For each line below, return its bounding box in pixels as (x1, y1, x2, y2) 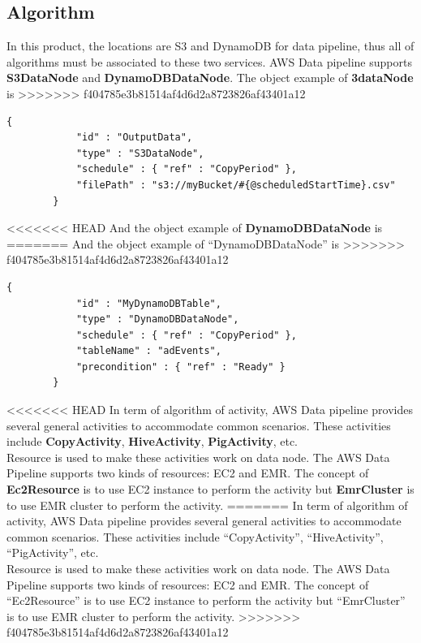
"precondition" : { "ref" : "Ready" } (75, 360, 286, 373)
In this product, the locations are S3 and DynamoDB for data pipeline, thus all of (6, 37, 415, 54)
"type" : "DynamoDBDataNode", (75, 313, 239, 326)
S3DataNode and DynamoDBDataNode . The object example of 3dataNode (6, 69, 414, 86)
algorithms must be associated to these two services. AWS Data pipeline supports (6, 53, 412, 70)
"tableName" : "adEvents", (75, 345, 221, 357)
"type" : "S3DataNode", (75, 147, 204, 159)
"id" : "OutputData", (75, 132, 193, 144)
